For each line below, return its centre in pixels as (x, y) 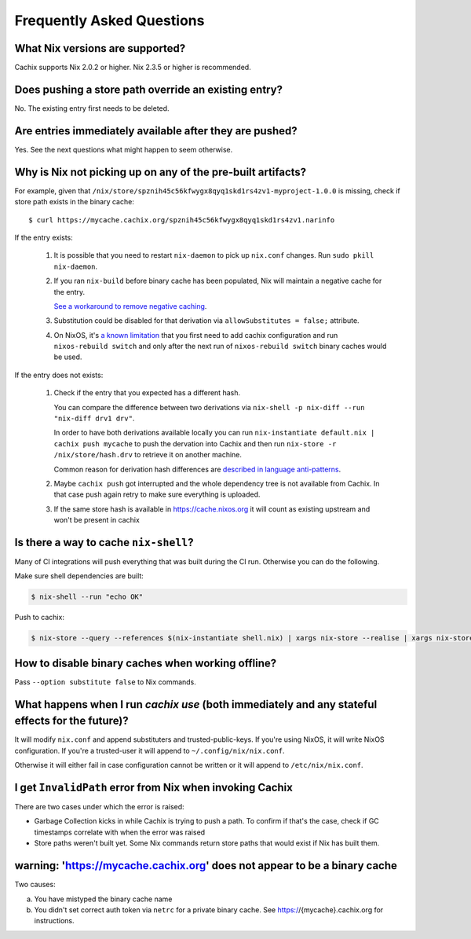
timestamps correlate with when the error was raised (120, 832)
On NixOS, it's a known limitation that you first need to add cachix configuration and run (196, 335)
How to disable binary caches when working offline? (146, 663)
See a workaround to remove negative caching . (130, 306)
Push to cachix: (39, 618)
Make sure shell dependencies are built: (79, 576)
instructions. (54, 921)
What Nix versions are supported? (100, 48)
